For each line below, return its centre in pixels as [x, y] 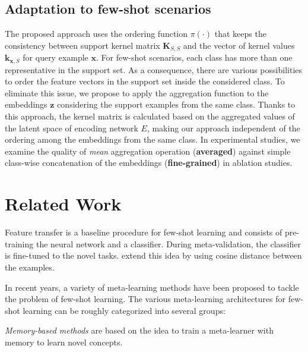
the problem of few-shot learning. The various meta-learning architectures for [145, 299]
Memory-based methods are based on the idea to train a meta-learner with [139, 330]
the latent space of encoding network [72, 128]
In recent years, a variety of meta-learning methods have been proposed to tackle [152, 287]
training [19, 243]
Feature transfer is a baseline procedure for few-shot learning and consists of [144, 232]
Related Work [63, 204]
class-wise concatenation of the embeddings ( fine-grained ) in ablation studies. [149, 163]
